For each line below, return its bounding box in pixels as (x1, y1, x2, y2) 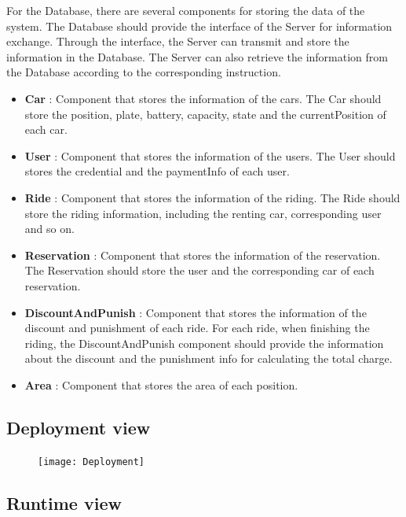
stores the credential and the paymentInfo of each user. (24, 163, 290, 179)
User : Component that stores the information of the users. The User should (24, 147, 396, 164)
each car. (24, 121, 68, 138)
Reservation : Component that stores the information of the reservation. (24, 246, 381, 263)
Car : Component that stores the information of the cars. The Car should (24, 90, 382, 106)
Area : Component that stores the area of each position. (24, 376, 298, 393)
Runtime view (6, 490, 122, 515)
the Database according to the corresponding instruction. (6, 64, 281, 80)
